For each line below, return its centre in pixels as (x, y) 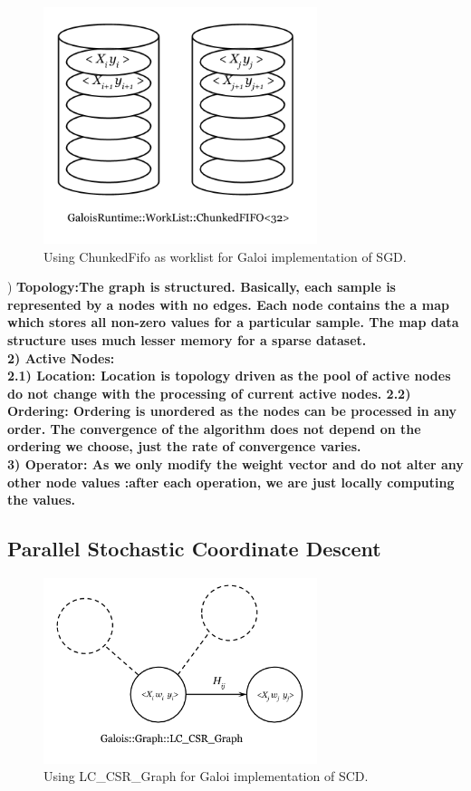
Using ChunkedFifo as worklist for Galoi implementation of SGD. (225, 256)
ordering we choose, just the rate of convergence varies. (184, 446)
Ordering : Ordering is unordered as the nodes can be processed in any (232, 411)
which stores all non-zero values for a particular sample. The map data (233, 322)
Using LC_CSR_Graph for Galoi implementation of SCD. (206, 776)
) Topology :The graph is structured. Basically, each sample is (202, 287)
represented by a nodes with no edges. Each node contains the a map (228, 304)
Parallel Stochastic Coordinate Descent (194, 549)
